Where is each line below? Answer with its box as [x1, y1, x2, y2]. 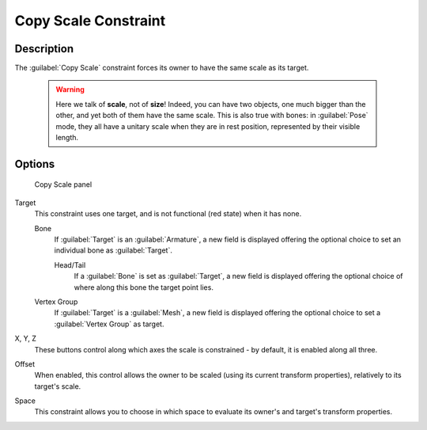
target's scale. [34, 381, 81, 391]
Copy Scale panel [34, 180, 93, 189]
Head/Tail [54, 260, 86, 269]
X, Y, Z [14, 333, 37, 344]
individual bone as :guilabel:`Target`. [54, 245, 173, 255]
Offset [14, 359, 36, 368]
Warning [55, 85, 85, 94]
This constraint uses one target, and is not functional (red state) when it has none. [34, 209, 302, 219]
